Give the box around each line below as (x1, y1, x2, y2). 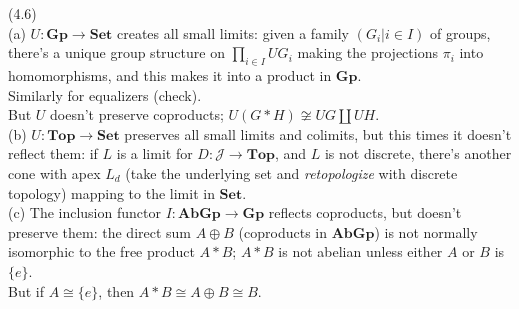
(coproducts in (238, 221, 328, 242)
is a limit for (116, 143, 193, 164)
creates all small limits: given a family (116, 22, 349, 43)
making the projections (297, 42, 438, 63)
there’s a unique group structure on (8, 42, 225, 63)
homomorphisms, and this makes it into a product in (8, 64, 332, 85)
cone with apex (8, 162, 101, 183)
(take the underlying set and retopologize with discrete (125, 162, 458, 183)
